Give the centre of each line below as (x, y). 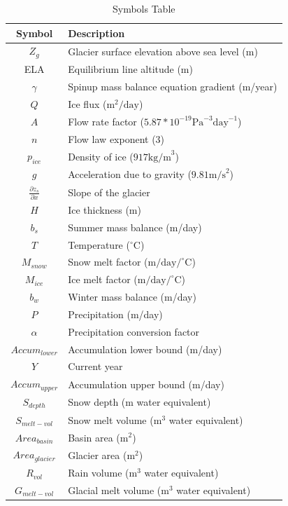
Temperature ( (99, 244)
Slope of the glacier (109, 192)
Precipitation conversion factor (134, 331)
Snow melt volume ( (111, 419)
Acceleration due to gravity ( (130, 174)
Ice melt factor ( (103, 279)
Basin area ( (94, 437)
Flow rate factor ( (106, 121)
